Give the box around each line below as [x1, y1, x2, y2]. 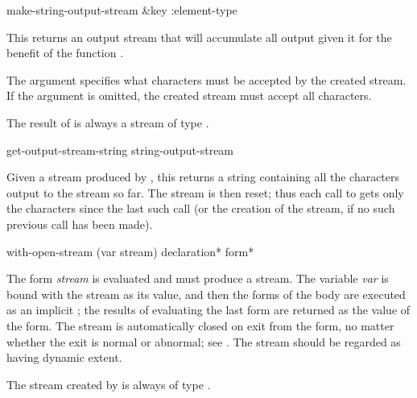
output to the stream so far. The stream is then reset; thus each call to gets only [6, 184, 404, 201]
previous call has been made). [6, 215, 153, 232]
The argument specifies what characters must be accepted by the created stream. [6, 71, 407, 88]
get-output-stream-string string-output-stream [6, 141, 234, 158]
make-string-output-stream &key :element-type [6, 2, 237, 18]
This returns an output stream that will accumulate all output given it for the [6, 28, 392, 45]
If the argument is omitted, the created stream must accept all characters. [6, 87, 372, 104]
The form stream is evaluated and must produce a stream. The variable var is [6, 270, 389, 287]
